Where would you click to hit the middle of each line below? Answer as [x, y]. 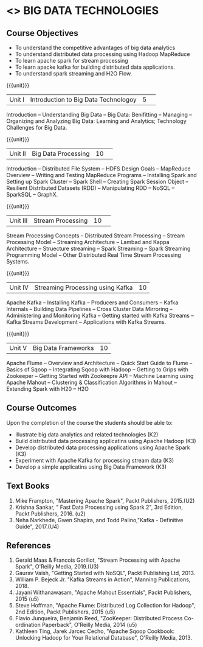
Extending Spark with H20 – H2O [48, 389]
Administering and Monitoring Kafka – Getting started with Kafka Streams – [100, 315]
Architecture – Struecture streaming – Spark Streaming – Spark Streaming [98, 248]
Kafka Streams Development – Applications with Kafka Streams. [86, 322]
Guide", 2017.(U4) [37, 526]
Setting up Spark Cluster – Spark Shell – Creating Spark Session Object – [97, 181]
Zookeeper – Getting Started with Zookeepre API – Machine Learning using [100, 376]
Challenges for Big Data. [37, 128]
